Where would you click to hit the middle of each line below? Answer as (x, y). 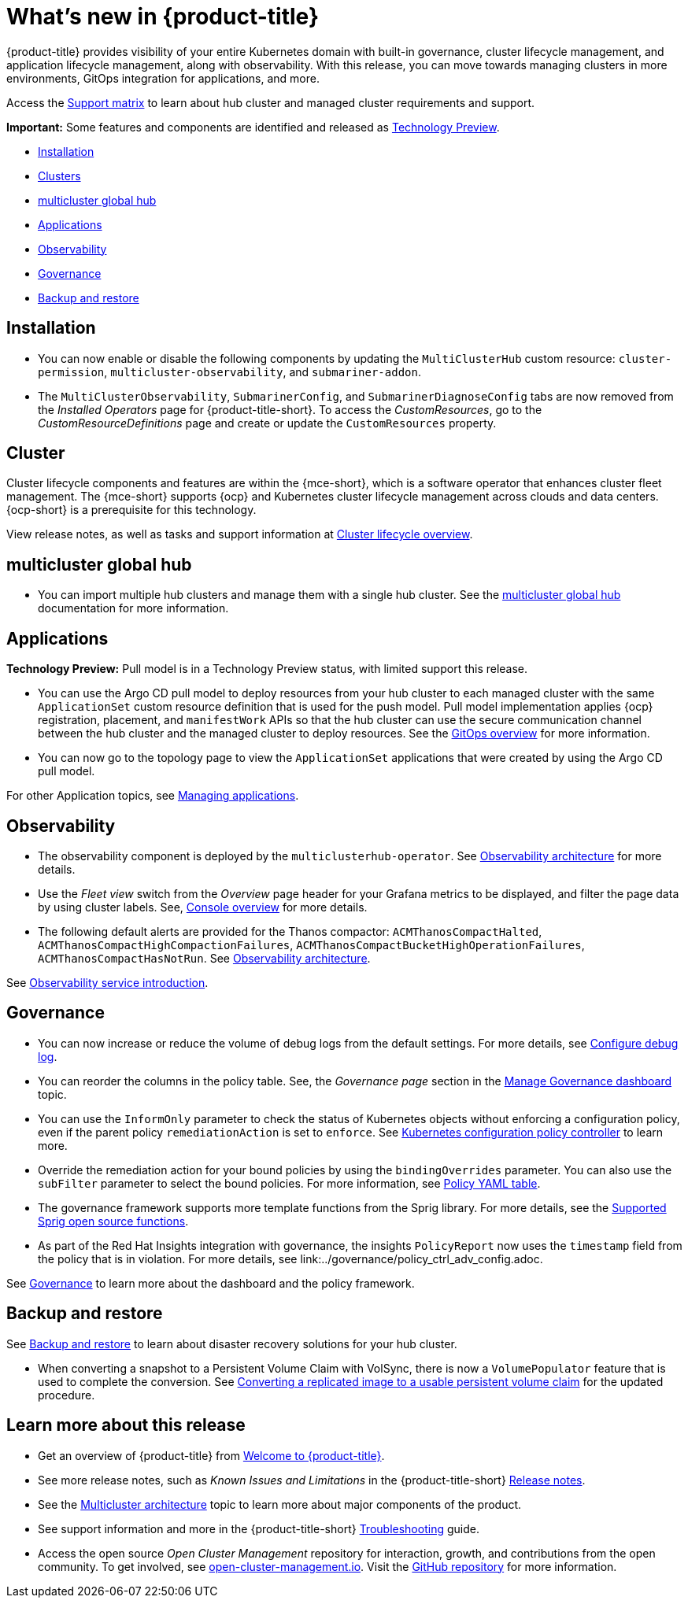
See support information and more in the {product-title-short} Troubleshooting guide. (259, 1528)
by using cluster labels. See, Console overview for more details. (203, 907)
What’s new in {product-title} (163, 17)
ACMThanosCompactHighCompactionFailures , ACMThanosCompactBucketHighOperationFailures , (311, 944)
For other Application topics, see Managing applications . (153, 796)
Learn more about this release (126, 1425)
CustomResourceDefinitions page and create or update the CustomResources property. (267, 423)
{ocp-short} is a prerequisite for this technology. (131, 510)
